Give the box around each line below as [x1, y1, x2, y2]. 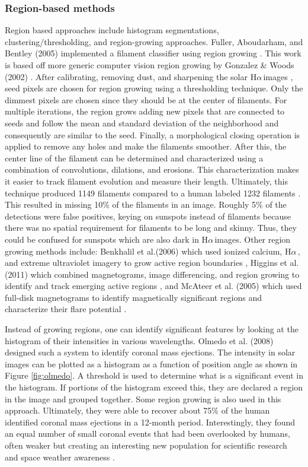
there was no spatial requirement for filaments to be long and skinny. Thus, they [5, 221, 297, 234]
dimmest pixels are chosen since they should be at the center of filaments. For [5, 93, 287, 106]
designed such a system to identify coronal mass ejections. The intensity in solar [5, 346, 296, 358]
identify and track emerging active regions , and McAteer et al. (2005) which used [5, 279, 302, 292]
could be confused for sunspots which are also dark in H [5, 233, 208, 245]
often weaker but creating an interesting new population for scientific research [5, 439, 287, 451]
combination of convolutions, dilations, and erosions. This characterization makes [5, 163, 299, 176]
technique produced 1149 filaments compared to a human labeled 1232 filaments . [5, 186, 301, 199]
